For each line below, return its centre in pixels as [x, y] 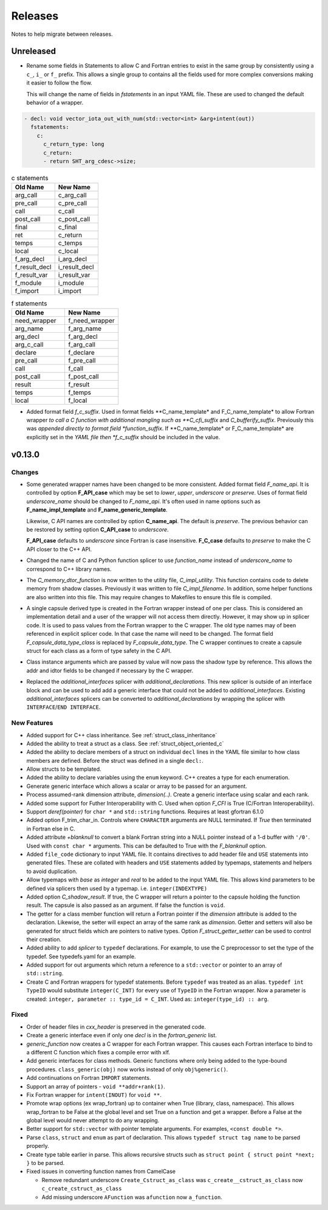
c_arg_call [72, 195]
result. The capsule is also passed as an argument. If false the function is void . [126, 905]
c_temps [70, 243]
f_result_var [31, 275]
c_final [67, 227]
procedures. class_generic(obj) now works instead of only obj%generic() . [127, 1069]
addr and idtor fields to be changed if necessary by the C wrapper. [110, 670]
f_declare [81, 352]
